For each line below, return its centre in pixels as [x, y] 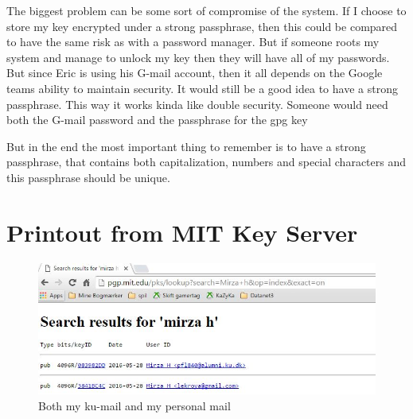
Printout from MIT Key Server [182, 232]
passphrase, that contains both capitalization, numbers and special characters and [206, 162]
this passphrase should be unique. [88, 177]
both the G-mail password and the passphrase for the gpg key [157, 120]
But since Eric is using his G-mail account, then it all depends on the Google [195, 73]
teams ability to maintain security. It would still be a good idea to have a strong [202, 88]
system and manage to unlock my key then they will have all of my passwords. [198, 57]
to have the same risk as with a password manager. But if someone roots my [193, 42]
